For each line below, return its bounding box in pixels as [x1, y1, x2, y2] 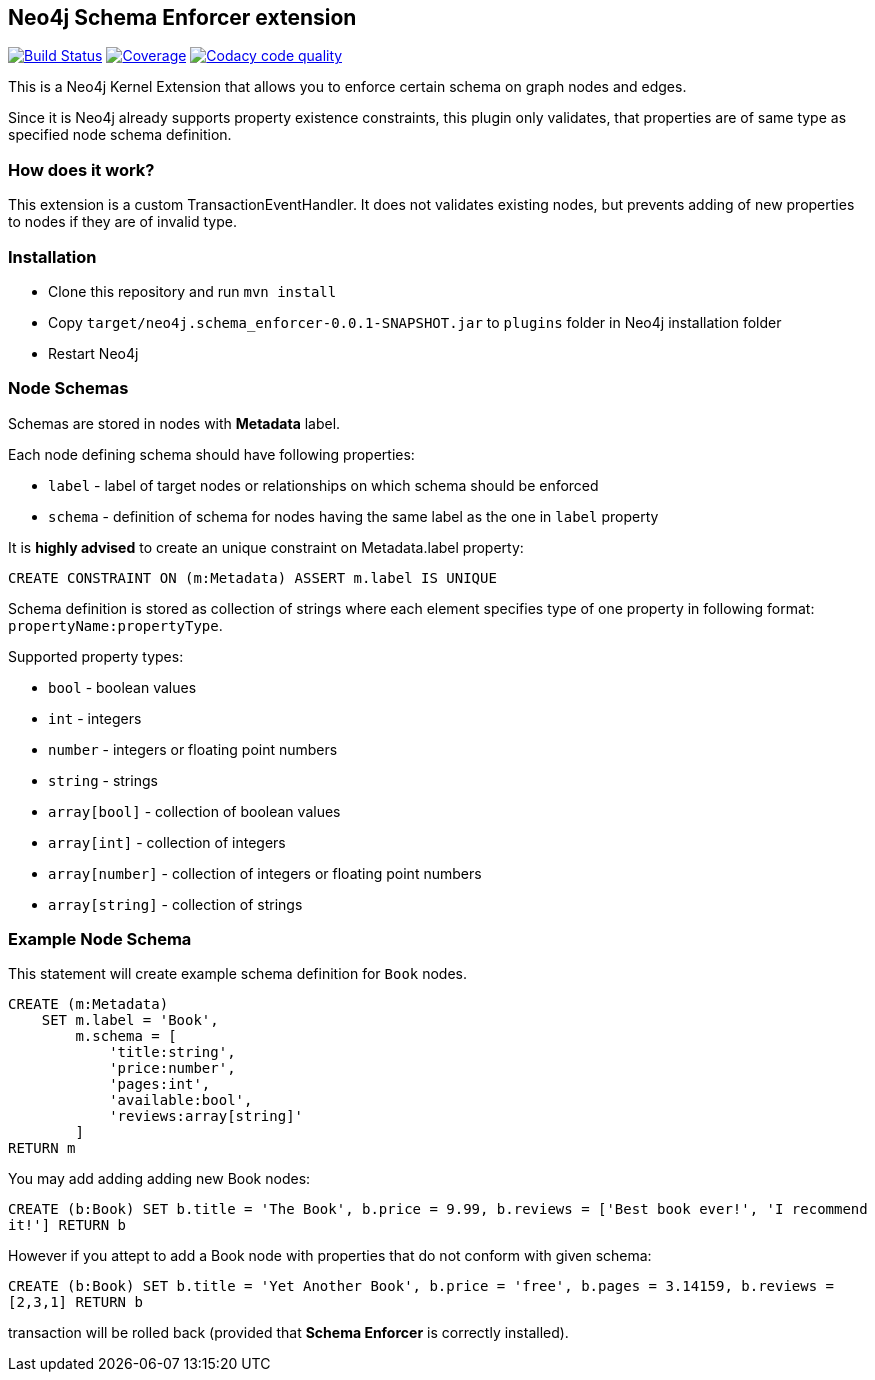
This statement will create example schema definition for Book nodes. [8, 965, 468, 983]
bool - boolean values [48, 678, 197, 696]
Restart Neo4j [48, 344, 139, 362]
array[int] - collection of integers [48, 833, 286, 851]
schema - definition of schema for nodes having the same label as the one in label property [48, 507, 659, 525]
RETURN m [8, 1140, 76, 1157]
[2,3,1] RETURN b [8, 1294, 143, 1311]
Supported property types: [8, 647, 184, 665]
